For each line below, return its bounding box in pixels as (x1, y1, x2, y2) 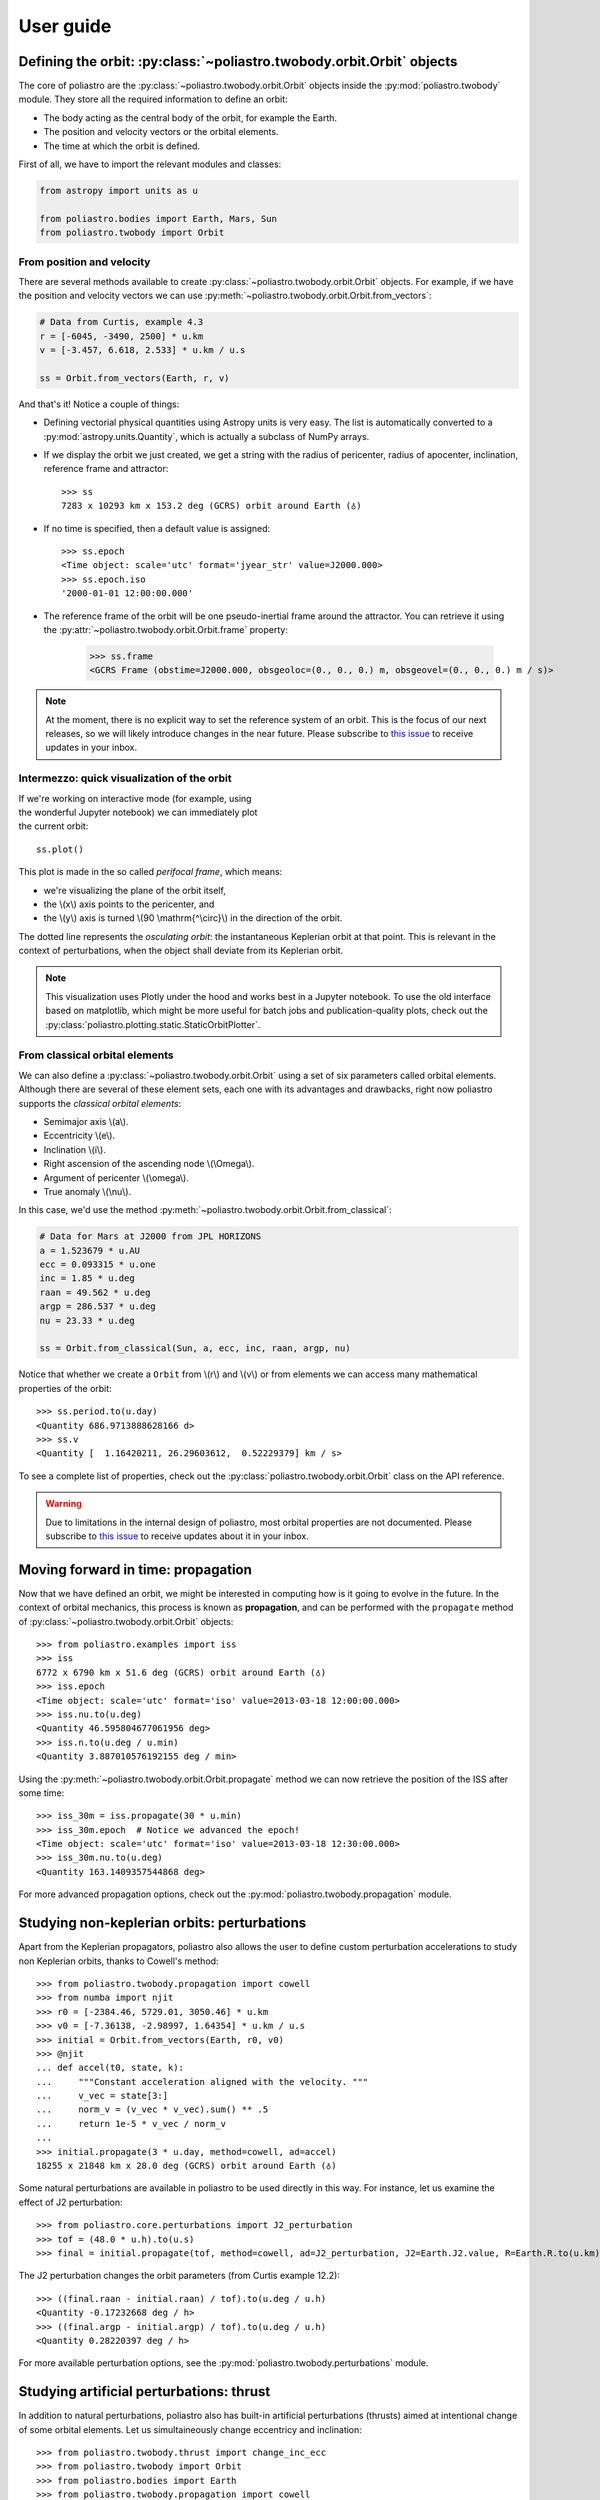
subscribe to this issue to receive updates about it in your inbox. (45, 1530, 310, 1542)
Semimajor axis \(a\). (43, 1115, 129, 1127)
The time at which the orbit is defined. (43, 140, 200, 152)
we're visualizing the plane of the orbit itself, (43, 884, 227, 896)
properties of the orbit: (18, 1382, 112, 1394)
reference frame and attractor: (43, 463, 169, 475)
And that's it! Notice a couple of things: (18, 398, 180, 410)
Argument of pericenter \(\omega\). (43, 1171, 190, 1184)
